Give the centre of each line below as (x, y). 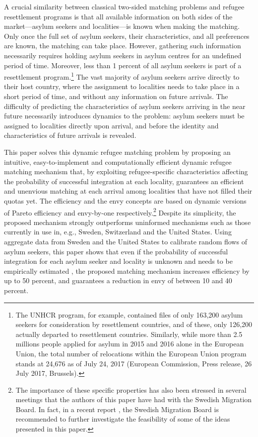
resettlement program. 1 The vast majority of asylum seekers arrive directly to (122, 76)
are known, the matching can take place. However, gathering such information (123, 46)
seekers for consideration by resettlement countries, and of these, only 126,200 (134, 324)
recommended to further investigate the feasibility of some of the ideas (123, 419)
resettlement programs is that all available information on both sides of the (118, 16)
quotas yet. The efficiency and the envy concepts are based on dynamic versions (125, 200)
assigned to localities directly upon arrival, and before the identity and (111, 125)
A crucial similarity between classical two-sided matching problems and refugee (124, 6)
